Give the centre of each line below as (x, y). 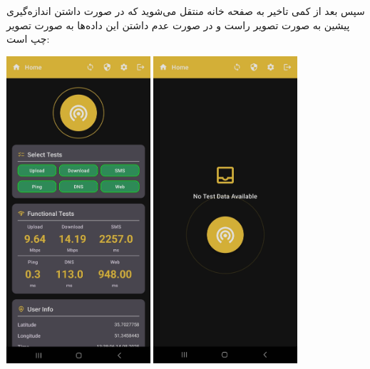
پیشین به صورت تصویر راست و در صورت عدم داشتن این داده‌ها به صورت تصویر (178, 25)
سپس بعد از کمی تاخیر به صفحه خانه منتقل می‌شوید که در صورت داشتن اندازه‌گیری (186, 11)
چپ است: (28, 39)
